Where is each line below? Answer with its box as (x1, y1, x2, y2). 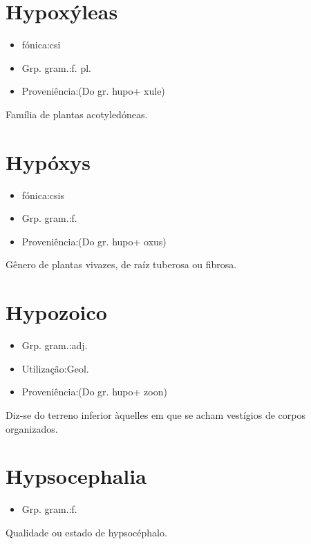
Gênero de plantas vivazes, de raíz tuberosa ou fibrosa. (6, 257, 237, 272)
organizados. (6, 421, 58, 435)
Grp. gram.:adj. (21, 338, 88, 353)
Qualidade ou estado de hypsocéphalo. (6, 525, 167, 539)
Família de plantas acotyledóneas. (6, 106, 148, 121)
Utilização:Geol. (21, 361, 89, 375)
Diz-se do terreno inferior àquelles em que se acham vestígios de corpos (6, 407, 305, 422)
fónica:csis (21, 187, 65, 202)
